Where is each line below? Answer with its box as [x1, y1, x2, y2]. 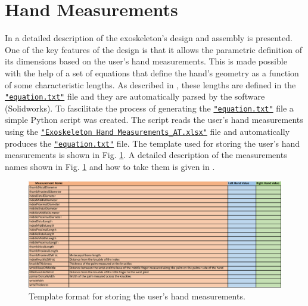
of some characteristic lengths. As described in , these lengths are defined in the [5, 78, 296, 91]
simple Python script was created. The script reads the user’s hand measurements [5, 113, 303, 126]
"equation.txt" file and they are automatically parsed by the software [5, 90, 265, 103]
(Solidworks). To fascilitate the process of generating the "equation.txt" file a [5, 101, 294, 114]
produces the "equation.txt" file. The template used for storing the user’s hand [5, 137, 300, 149]
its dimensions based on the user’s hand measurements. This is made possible [5, 55, 287, 67]
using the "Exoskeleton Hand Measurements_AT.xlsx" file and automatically [5, 125, 290, 137]
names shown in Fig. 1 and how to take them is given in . [5, 160, 215, 172]
